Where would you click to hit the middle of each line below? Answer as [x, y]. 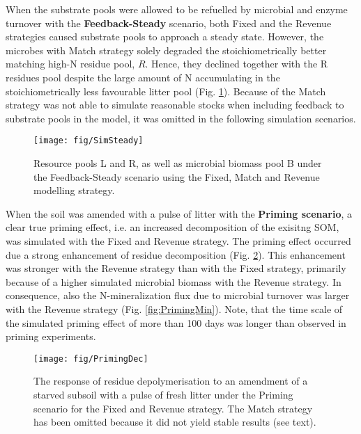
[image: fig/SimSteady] [89, 141]
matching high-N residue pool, [70, 64]
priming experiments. [51, 336]
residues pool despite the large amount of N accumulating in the [143, 77]
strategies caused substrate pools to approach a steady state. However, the [165, 37]
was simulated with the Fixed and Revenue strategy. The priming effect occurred [178, 240]
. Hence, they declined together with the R [237, 64]
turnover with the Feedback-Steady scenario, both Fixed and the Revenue [169, 23]
